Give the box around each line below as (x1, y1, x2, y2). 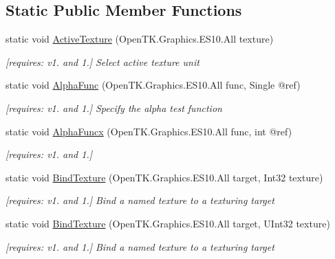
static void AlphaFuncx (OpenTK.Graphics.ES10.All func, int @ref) (6, 124, 292, 138)
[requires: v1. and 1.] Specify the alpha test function (6, 100, 222, 115)
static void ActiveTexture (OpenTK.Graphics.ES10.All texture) (6, 32, 274, 46)
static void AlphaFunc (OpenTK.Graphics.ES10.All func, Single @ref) (6, 78, 301, 92)
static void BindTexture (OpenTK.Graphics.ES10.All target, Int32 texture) (6, 170, 323, 184)
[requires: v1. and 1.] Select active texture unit (6, 54, 199, 69)
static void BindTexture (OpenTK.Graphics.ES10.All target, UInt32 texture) (6, 216, 330, 230)
